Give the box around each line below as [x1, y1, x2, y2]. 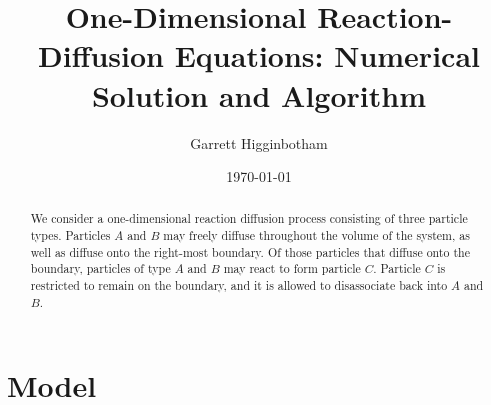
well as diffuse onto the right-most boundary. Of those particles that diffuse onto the [30, 243, 470, 260]
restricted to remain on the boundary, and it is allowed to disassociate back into [30, 277, 448, 294]
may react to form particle [223, 260, 361, 277]
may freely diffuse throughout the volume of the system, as [163, 227, 470, 244]
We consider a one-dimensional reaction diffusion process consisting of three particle [30, 210, 468, 227]
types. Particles [30, 227, 111, 244]
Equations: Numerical [174, 35, 480, 76]
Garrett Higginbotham [190, 132, 328, 153]
